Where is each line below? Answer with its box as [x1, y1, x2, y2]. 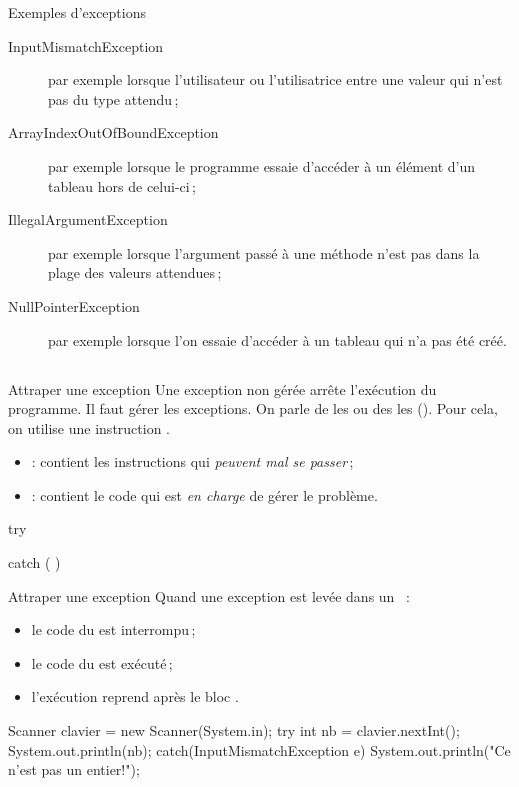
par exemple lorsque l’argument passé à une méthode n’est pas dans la [48, 242, 480, 263]
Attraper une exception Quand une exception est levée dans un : [8, 585, 410, 606]
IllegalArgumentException [8, 209, 168, 230]
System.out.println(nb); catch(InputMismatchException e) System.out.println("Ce [8, 739, 511, 760]
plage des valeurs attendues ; [48, 262, 222, 283]
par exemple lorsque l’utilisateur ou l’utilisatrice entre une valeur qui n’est [48, 69, 503, 90]
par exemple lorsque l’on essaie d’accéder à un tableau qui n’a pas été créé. [48, 329, 507, 350]
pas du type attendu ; [48, 88, 179, 109]
